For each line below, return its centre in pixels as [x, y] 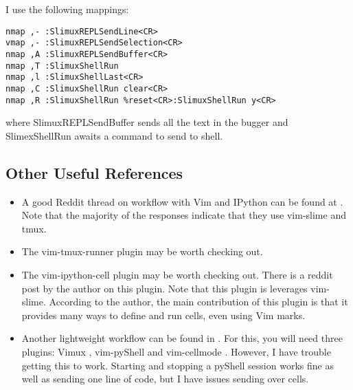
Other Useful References [94, 172]
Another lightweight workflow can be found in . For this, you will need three [182, 338]
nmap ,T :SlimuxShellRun [62, 66]
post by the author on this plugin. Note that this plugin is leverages [164, 288]
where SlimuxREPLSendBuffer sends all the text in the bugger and [147, 122]
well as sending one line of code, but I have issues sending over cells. [165, 379]
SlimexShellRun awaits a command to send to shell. [114, 135]
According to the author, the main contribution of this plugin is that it [198, 302]
